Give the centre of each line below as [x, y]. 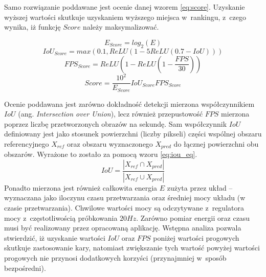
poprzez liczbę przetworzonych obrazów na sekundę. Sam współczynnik [116, 123]
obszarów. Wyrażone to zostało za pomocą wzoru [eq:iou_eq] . [101, 154]
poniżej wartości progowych [196, 237]
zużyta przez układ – [200, 187]
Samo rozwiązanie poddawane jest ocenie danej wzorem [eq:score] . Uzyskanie [125, 7]
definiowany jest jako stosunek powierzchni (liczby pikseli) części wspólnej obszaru [133, 134]
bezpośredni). [25, 268]
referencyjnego [27, 143]
